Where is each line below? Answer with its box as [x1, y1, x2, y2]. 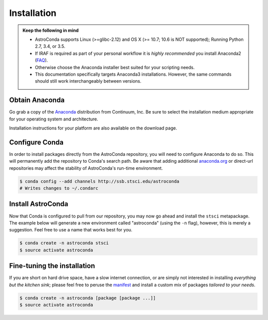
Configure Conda [9, 138, 64, 146]
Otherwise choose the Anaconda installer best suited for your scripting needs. [35, 64, 195, 70]
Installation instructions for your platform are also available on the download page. [9, 125, 177, 131]
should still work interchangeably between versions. [35, 78, 141, 84]
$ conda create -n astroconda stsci [19, 240, 109, 246]
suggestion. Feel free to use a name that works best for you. [9, 227, 133, 233]
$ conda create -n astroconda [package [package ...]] [19, 295, 156, 301]
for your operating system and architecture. [9, 116, 99, 122]
